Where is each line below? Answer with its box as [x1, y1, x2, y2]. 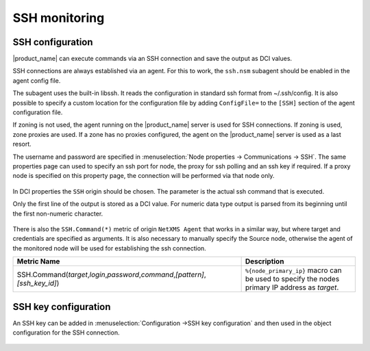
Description [245, 257, 284, 266]
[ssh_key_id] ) [16, 278, 60, 288]
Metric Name [16, 257, 60, 266]
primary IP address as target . [245, 283, 339, 292]
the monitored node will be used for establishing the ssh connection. [12, 244, 207, 252]
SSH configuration [12, 36, 93, 48]
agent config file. [12, 76, 61, 85]
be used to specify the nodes [245, 274, 340, 284]
